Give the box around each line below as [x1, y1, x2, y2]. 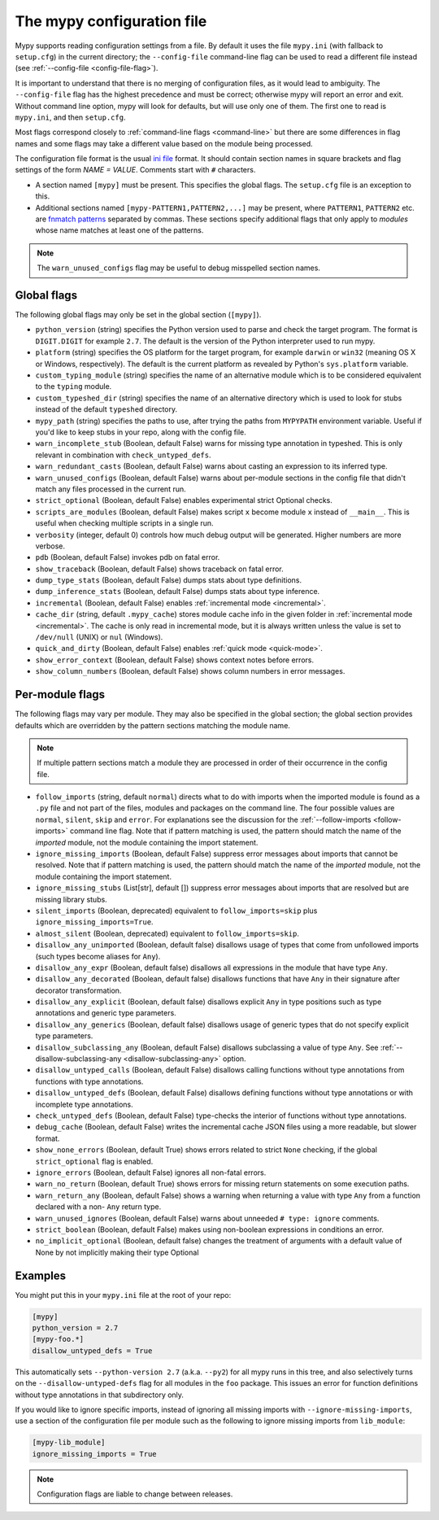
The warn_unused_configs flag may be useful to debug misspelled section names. [37, 263, 321, 273]
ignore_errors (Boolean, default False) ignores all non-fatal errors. [35, 1168, 267, 1177]
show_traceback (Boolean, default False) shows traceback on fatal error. [35, 564, 284, 574]
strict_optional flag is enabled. [35, 1156, 154, 1166]
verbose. [35, 541, 65, 551]
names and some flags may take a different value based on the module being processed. [15, 138, 313, 148]
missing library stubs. [35, 894, 107, 904]
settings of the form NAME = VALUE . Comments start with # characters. [15, 165, 256, 175]
